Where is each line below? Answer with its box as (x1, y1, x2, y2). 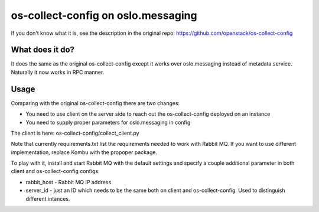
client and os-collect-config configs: (11, 168, 100, 175)
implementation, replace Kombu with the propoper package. (11, 148, 158, 156)
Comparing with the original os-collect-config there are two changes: (11, 99, 180, 106)
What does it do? (11, 45, 75, 55)
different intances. (25, 195, 70, 202)
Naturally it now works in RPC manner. (11, 69, 105, 76)
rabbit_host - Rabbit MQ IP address (25, 178, 112, 185)
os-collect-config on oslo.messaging (11, 9, 197, 22)
